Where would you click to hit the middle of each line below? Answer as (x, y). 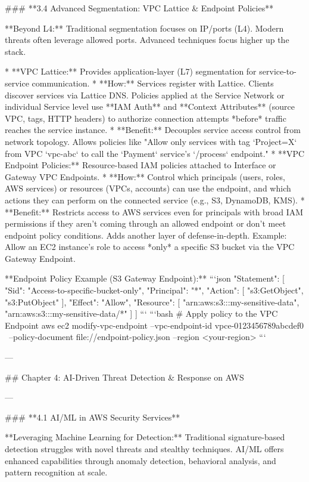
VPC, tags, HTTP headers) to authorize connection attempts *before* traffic (146, 118)
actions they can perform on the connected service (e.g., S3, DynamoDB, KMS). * (155, 200)
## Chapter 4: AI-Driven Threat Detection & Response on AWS (124, 377)
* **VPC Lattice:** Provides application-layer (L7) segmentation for (131, 71)
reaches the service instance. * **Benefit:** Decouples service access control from (153, 130)
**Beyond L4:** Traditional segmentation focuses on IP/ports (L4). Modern (144, 28)
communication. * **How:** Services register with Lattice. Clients (153, 83)
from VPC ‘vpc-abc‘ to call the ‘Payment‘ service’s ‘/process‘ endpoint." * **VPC (155, 153)
